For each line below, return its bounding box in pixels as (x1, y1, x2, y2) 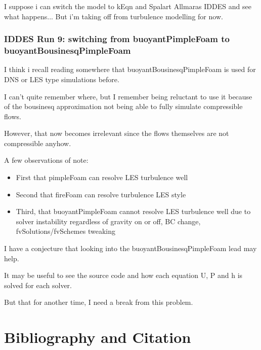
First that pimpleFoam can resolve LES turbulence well (16, 172, 188, 183)
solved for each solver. (4, 279, 72, 290)
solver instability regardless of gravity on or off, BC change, (16, 216, 201, 226)
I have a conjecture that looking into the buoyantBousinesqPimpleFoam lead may (4, 243, 257, 254)
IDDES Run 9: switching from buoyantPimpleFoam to (4, 32, 230, 45)
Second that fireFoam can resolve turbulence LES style (16, 189, 186, 199)
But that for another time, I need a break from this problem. (4, 297, 193, 307)
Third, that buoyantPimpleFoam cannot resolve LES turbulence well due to (16, 206, 251, 217)
